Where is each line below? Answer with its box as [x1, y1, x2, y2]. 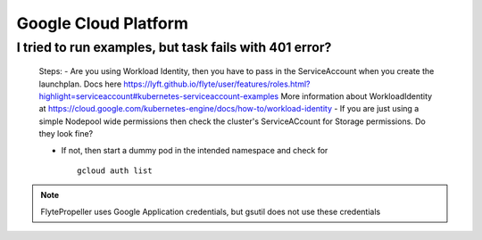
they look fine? [38, 128, 94, 139]
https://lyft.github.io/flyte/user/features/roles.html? [123, 79, 312, 89]
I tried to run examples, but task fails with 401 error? [16, 39, 332, 55]
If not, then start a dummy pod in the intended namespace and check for [61, 145, 328, 155]
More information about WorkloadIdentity [280, 90, 433, 102]
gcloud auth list [77, 165, 153, 176]
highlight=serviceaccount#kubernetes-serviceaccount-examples [38, 90, 279, 102]
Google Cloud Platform [16, 13, 189, 33]
